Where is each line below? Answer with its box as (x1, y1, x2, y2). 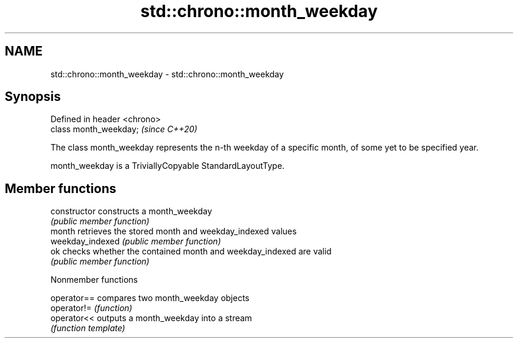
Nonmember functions (50, 275, 138, 285)
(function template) (50, 323, 125, 334)
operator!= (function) (50, 303, 132, 313)
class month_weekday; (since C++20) (50, 124, 198, 135)
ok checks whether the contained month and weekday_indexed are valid (50, 246, 332, 257)
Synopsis (5, 89, 61, 104)
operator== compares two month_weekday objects (50, 293, 250, 303)
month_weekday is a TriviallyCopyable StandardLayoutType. (50, 161, 285, 171)
